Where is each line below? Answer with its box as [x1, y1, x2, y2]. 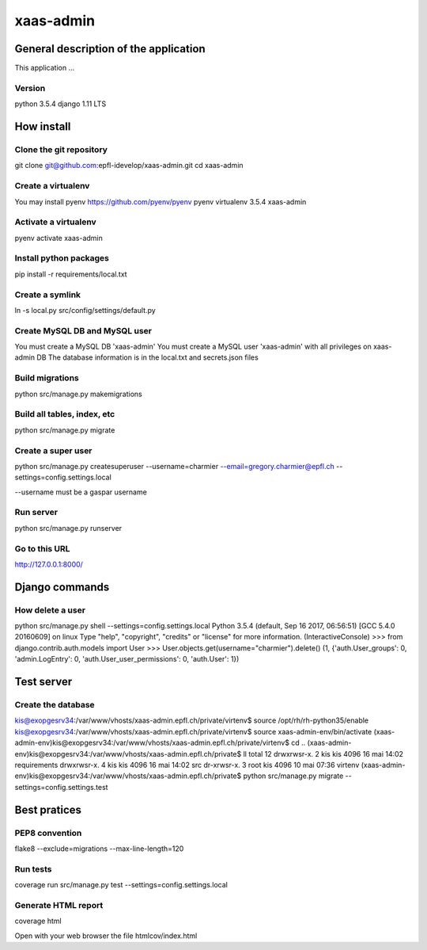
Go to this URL [14, 543, 70, 554]
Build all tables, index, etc [14, 409, 115, 420]
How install [14, 120, 71, 134]
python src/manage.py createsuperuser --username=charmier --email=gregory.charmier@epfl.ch [14, 461, 335, 471]
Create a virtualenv [14, 181, 90, 192]
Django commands [14, 580, 110, 593]
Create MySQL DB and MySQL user [14, 325, 152, 336]
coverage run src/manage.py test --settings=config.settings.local [14, 880, 229, 890]
